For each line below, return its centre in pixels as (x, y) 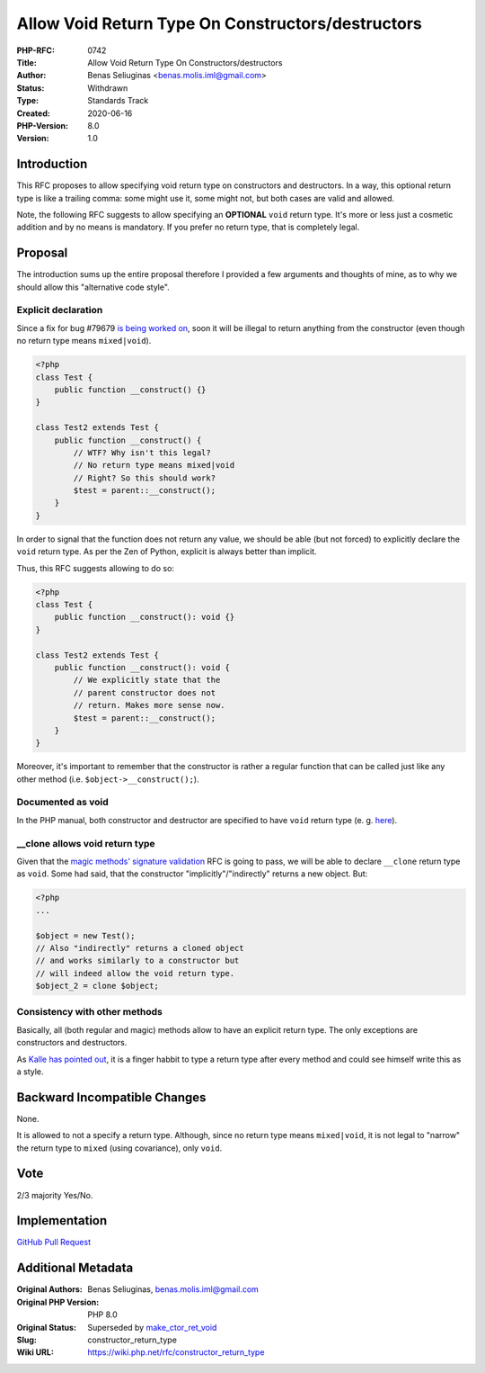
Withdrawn (108, 88)
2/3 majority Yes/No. (55, 1195)
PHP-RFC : (36, 50)
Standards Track (118, 101)
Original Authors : (49, 1289)
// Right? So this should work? (144, 478)
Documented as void (63, 803)
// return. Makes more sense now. (149, 705)
